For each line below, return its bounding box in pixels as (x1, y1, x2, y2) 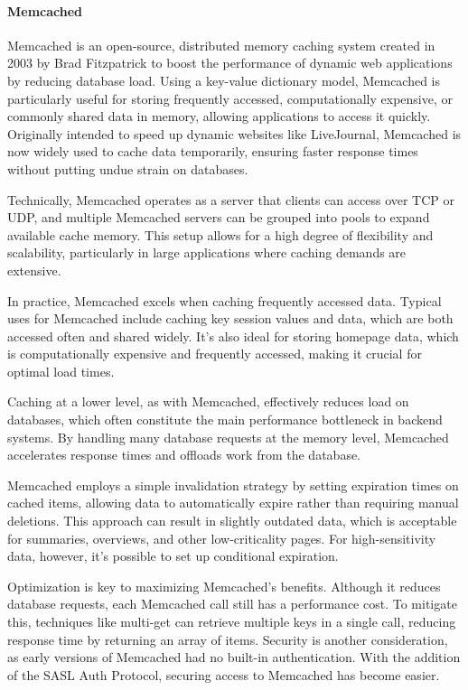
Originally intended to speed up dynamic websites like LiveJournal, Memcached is (7, 124, 462, 143)
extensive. (7, 260, 61, 279)
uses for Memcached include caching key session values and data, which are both (7, 309, 454, 328)
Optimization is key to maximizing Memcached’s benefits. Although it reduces (7, 576, 441, 595)
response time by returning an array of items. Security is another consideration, (7, 629, 448, 648)
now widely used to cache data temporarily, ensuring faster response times (7, 142, 418, 161)
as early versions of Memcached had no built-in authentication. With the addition (7, 648, 461, 667)
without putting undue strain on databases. (7, 159, 248, 178)
